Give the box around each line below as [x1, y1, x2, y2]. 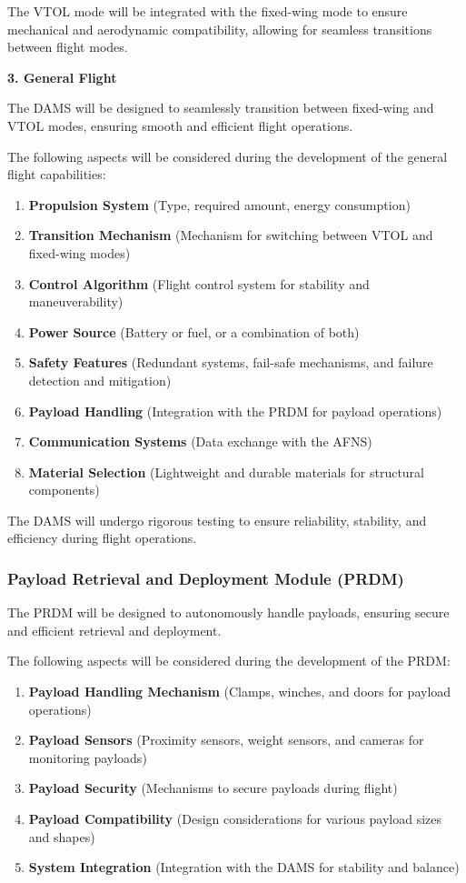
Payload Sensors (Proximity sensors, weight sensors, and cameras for [28, 730, 424, 749]
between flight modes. [7, 37, 128, 56]
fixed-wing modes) [28, 243, 131, 262]
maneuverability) [28, 292, 124, 311]
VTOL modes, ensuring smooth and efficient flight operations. [7, 115, 353, 135]
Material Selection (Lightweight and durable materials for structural [28, 462, 424, 481]
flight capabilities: [7, 165, 106, 184]
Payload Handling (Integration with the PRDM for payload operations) [28, 401, 442, 420]
